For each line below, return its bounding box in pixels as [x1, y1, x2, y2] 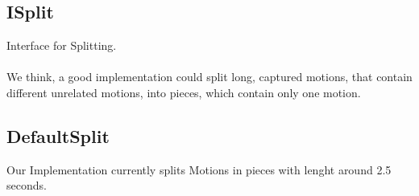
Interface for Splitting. [6, 37, 117, 54]
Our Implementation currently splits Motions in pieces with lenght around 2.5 [6, 161, 392, 178]
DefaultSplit [6, 123, 110, 148]
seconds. [6, 177, 47, 194]
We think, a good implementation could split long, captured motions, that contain [6, 68, 413, 85]
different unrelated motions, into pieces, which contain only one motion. [6, 84, 361, 100]
